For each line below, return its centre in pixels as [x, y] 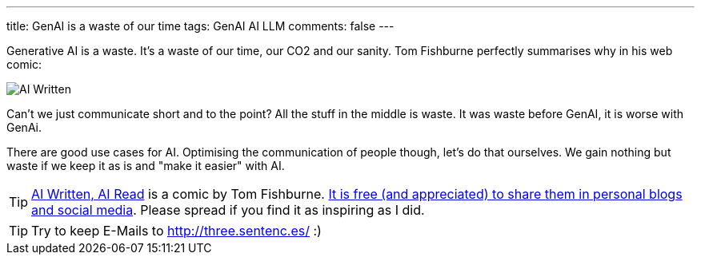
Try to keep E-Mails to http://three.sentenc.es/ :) [176, 231]
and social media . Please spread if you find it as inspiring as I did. [228, 210]
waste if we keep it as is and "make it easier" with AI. [146, 166]
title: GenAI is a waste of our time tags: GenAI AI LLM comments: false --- [200, 26]
